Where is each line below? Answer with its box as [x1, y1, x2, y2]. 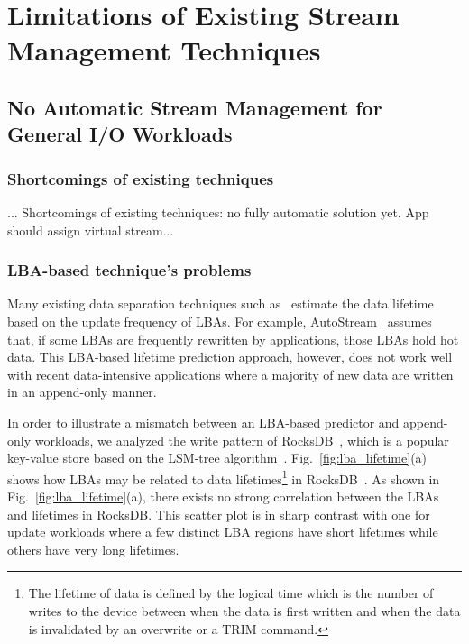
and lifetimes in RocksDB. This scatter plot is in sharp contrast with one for [7, 504, 430, 523]
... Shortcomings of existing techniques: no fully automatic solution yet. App [7, 202, 429, 221]
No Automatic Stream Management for [7, 93, 382, 121]
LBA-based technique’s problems [7, 259, 252, 281]
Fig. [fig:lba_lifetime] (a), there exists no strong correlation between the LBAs [7, 486, 439, 505]
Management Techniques [7, 32, 321, 69]
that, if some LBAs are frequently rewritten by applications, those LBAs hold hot [7, 329, 459, 348]
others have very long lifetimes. [7, 539, 179, 558]
